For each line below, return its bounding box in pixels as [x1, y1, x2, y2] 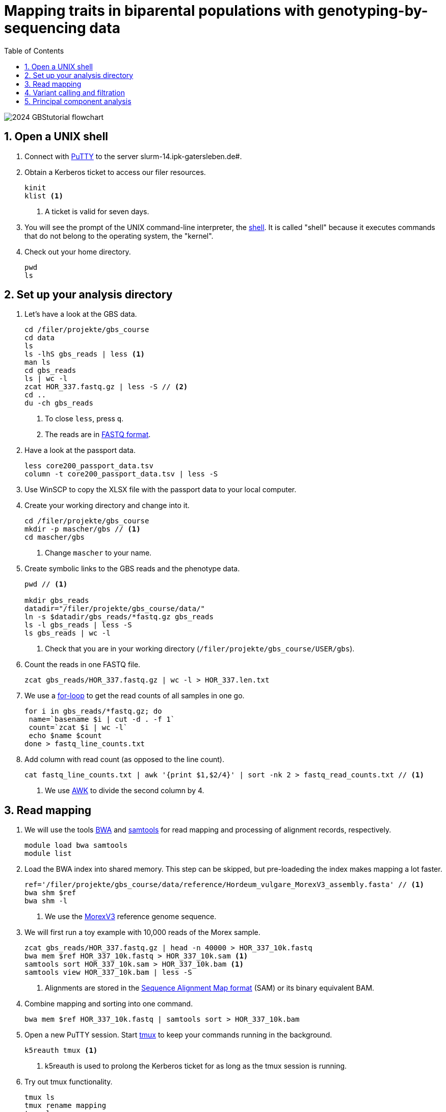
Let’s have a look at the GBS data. [24, 310, 137, 319]
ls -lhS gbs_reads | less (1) [24, 350, 145, 359]
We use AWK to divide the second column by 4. [45, 786, 204, 795]
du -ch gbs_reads [24, 399, 93, 408]
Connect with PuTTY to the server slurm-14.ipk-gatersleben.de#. [24, 151, 242, 161]
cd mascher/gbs [24, 533, 85, 542]
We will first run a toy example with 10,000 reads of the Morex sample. [24, 928, 260, 937]
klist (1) [24, 191, 63, 200]
